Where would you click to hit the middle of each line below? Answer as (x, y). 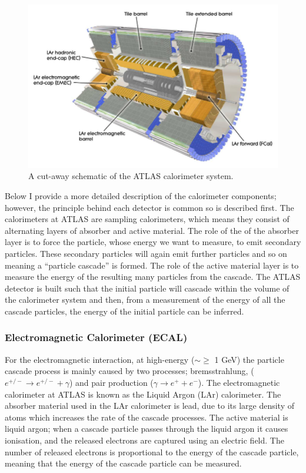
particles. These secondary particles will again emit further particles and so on (146, 253)
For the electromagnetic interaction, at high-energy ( (100, 359)
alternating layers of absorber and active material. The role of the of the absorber (152, 230)
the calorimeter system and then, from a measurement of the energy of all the (145, 300)
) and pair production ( (111, 382)
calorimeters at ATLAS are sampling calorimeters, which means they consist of (147, 219)
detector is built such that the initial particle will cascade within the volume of (147, 288)
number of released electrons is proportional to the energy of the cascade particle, (152, 451)
